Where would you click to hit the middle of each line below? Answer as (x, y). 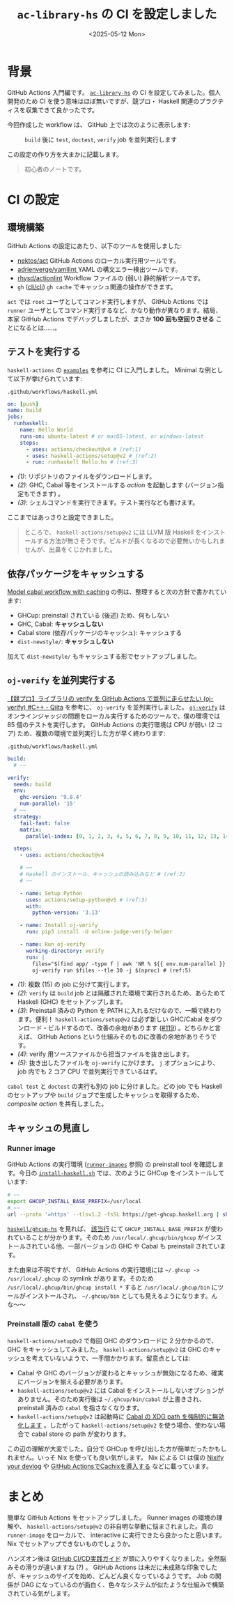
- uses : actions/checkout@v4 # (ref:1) (83, 449)
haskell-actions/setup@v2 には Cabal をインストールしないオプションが (120, 1390)
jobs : (15, 417)
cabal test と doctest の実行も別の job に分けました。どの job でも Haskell (115, 1086)
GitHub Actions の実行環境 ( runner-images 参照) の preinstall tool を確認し (112, 1164)
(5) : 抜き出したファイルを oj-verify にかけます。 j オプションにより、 (118, 1063)
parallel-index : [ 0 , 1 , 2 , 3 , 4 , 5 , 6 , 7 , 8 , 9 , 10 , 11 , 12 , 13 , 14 (127, 836)
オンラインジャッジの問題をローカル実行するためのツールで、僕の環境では (114, 716)
